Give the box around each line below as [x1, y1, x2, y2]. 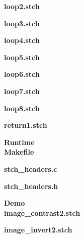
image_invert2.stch [4, 224, 72, 235]
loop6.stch [4, 69, 40, 79]
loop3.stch [4, 18, 40, 28]
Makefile [4, 147, 34, 157]
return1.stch [4, 120, 47, 130]
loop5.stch [4, 52, 40, 62]
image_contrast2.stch [4, 207, 80, 218]
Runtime [4, 136, 35, 147]
